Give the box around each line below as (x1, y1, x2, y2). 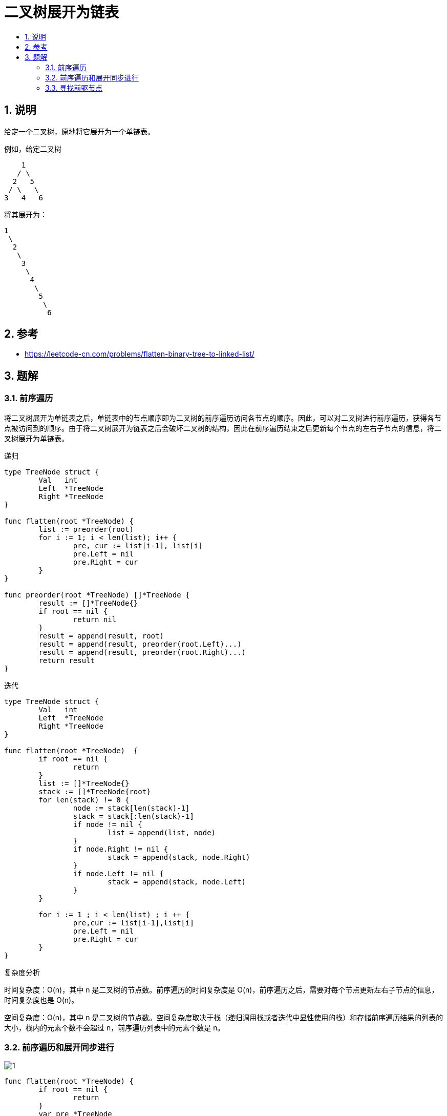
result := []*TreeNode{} (38, 598, 138, 607)
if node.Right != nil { (73, 844, 168, 853)
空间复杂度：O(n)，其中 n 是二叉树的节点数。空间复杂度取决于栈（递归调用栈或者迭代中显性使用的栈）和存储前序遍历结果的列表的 (4, 1012, 443, 1022)
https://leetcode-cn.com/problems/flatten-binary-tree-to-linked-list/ (25, 349, 254, 359)
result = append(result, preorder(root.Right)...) (38, 648, 246, 656)
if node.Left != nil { (73, 869, 164, 878)
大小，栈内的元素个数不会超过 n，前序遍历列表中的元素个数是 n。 (4, 1023, 225, 1032)
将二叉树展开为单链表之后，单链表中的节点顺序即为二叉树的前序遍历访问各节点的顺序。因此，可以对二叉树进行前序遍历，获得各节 (4, 413, 441, 422)
